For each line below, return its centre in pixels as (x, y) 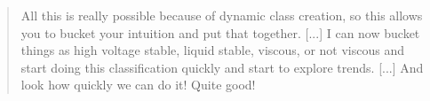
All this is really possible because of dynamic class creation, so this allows (222, 15)
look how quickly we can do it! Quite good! (138, 85)
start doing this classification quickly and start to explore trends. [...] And (222, 67)
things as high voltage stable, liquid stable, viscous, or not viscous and (212, 50)
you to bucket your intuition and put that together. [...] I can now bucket (220, 32)
